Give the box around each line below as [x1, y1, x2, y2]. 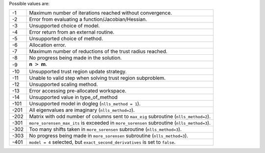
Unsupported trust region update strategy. [29, 68, 127, 75]
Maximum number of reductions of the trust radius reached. [29, 48, 168, 55]
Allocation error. [29, 42, 66, 48]
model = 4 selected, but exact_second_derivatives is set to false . [29, 138, 176, 145]
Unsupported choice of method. [29, 35, 103, 42]
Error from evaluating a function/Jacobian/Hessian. [29, 16, 147, 23]
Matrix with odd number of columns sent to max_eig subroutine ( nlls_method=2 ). [29, 113, 211, 120]
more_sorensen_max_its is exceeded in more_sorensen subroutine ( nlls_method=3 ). [29, 119, 211, 126]
